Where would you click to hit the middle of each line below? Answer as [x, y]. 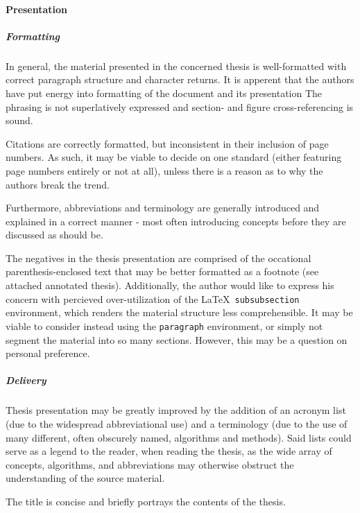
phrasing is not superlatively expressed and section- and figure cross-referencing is [180, 106]
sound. [19, 120]
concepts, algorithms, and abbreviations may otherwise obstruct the [150, 464]
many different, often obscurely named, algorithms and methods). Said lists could [179, 437]
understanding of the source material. [85, 478]
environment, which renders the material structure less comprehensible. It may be [179, 312]
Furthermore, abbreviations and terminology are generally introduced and [163, 208]
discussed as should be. [54, 235]
